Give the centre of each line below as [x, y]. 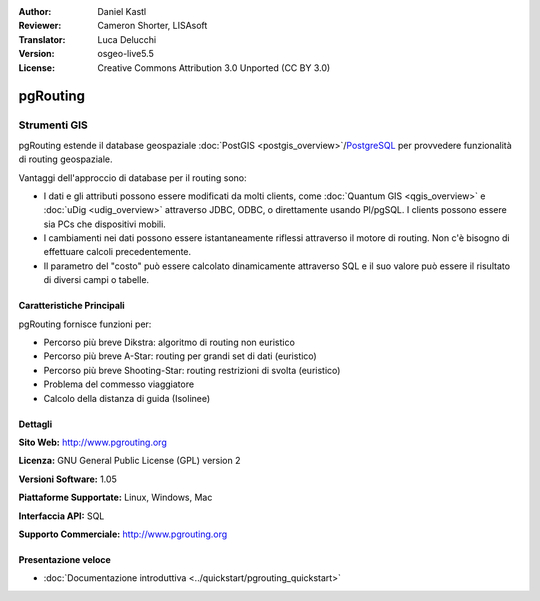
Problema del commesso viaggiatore [119, 384]
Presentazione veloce [65, 559]
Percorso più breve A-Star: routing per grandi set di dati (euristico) [180, 356]
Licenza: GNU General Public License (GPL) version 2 [129, 461]
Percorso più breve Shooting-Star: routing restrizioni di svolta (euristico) [192, 370]
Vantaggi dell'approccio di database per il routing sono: [132, 177]
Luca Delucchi [127, 39]
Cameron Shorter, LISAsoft [152, 26]
